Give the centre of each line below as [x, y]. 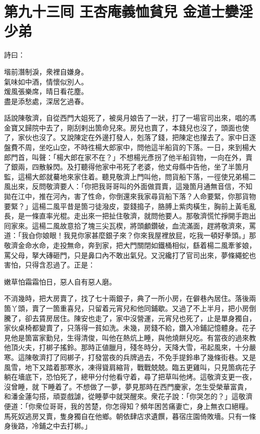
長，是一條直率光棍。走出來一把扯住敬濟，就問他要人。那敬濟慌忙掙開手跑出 [130, 216]
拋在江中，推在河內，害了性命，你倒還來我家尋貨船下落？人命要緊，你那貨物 [130, 196]
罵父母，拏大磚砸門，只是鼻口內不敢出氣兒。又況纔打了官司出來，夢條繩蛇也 [130, 255]
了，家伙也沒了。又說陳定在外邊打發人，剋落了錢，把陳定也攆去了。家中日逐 [130, 137]
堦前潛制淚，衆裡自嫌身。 [46, 71]
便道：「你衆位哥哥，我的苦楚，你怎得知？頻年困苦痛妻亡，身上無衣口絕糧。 [128, 406]
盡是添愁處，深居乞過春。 [46, 101]
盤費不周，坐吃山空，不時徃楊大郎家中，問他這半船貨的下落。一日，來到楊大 [130, 147]
